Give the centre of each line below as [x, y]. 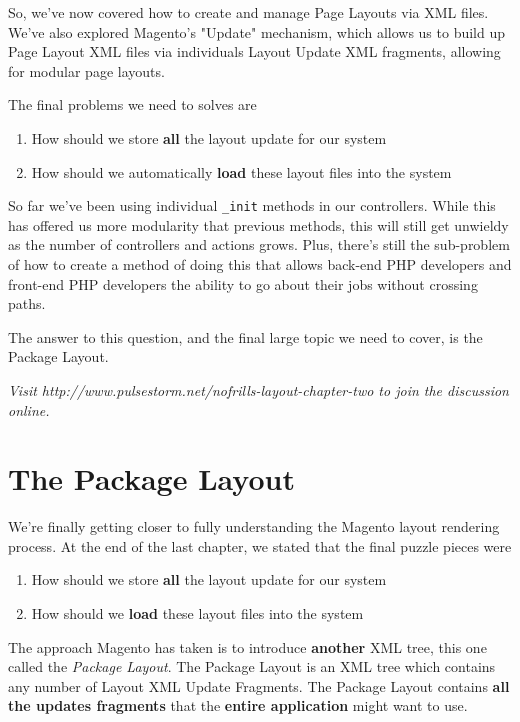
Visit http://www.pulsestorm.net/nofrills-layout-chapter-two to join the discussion [258, 389]
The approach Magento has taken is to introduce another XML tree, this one [247, 646]
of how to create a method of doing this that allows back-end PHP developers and [260, 264]
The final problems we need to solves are [132, 104]
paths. [27, 303]
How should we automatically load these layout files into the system [241, 171]
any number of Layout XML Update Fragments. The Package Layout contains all [259, 685]
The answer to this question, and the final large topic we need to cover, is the [245, 336]
